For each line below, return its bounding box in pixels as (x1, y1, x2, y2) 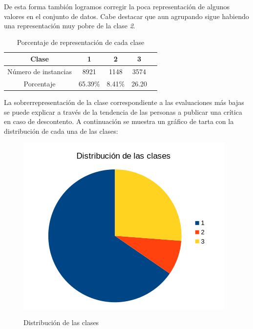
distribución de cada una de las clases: (4, 125, 118, 136)
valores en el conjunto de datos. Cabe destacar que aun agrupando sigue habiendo (4, 11, 249, 21)
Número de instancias (7, 66, 72, 77)
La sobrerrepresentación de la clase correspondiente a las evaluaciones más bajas (4, 97, 244, 107)
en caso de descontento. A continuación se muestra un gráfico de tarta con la (4, 116, 234, 126)
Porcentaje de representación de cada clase (17, 37, 145, 47)
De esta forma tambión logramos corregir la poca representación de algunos (4, 1, 230, 11)
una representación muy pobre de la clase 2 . (4, 21, 135, 31)
